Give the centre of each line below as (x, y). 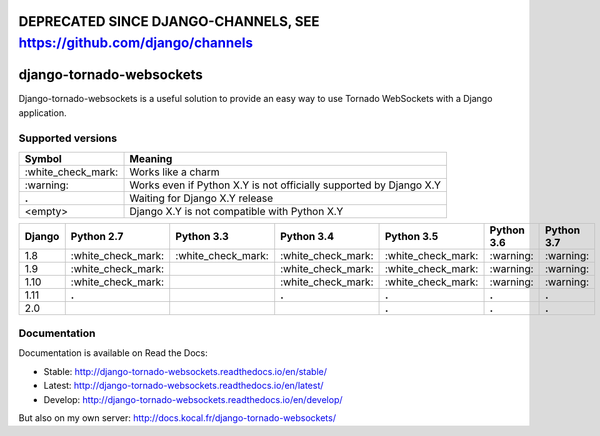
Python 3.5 (411, 236)
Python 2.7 (97, 236)
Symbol (43, 158)
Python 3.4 (307, 236)
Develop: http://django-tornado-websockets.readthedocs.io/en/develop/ (193, 399)
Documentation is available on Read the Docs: (113, 353)
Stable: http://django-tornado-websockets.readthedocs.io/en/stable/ (185, 371)
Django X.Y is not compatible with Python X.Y (236, 211)
